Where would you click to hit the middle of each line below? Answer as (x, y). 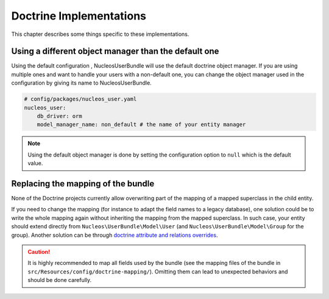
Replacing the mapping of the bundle (83, 184)
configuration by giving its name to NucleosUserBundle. (81, 83)
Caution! (39, 252)
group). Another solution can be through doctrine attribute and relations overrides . (115, 235)
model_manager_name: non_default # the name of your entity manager (141, 125)
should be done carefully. (60, 280)
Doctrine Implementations (79, 16)
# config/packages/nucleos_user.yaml (80, 99)
